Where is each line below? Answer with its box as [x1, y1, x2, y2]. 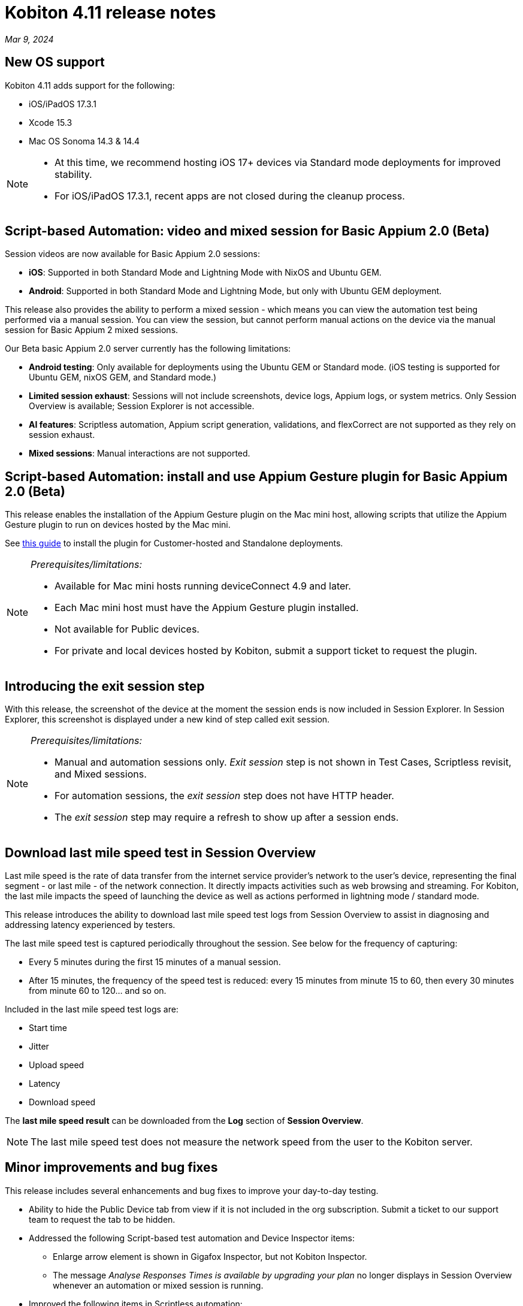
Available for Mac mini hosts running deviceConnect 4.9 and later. [55, 580, 351, 592]
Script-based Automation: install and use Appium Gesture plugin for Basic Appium [5, 468, 508, 484]
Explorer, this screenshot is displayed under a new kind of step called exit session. [5, 714, 330, 725]
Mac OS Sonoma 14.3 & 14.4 [29, 135, 140, 146]
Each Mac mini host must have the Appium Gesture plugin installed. [55, 601, 359, 614]
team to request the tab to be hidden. [29, 1214, 176, 1225]
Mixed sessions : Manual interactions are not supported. [29, 448, 250, 459]
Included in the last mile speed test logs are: [5, 1003, 179, 1014]
